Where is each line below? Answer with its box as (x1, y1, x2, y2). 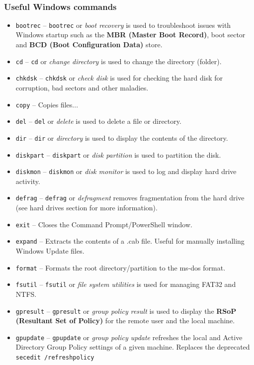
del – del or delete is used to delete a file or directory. (15, 116, 181, 126)
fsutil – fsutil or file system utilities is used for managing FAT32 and (15, 279, 236, 289)
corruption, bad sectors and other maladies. (15, 82, 149, 92)
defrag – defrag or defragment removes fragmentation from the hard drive (15, 192, 245, 203)
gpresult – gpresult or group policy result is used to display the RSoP (15, 305, 237, 316)
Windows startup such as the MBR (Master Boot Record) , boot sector (15, 29, 246, 40)
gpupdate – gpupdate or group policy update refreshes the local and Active (15, 332, 243, 342)
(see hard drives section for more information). (15, 202, 158, 213)
